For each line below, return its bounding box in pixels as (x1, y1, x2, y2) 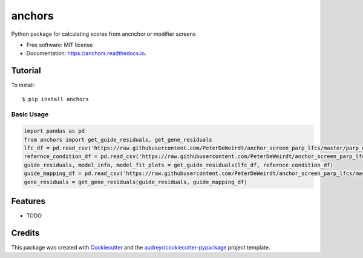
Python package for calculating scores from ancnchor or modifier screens (11, 30, 196, 38)
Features (11, 196, 45, 206)
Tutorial (11, 65, 42, 76)
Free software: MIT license (26, 41, 93, 48)
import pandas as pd (24, 128, 85, 134)
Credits (11, 228, 40, 238)
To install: (11, 82, 36, 89)
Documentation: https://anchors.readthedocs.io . (26, 50, 146, 57)
